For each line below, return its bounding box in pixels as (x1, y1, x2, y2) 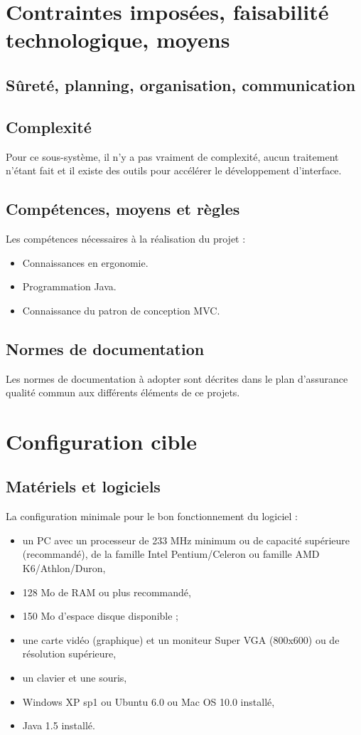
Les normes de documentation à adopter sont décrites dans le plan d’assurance (6, 371, 348, 386)
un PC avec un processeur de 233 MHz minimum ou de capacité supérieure (22, 532, 350, 547)
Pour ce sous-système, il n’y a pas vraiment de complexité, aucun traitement (6, 149, 339, 164)
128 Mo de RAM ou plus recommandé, (22, 584, 191, 599)
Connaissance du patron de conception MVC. (22, 302, 220, 317)
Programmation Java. (22, 279, 117, 294)
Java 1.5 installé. (22, 718, 95, 733)
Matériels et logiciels (6, 475, 161, 497)
